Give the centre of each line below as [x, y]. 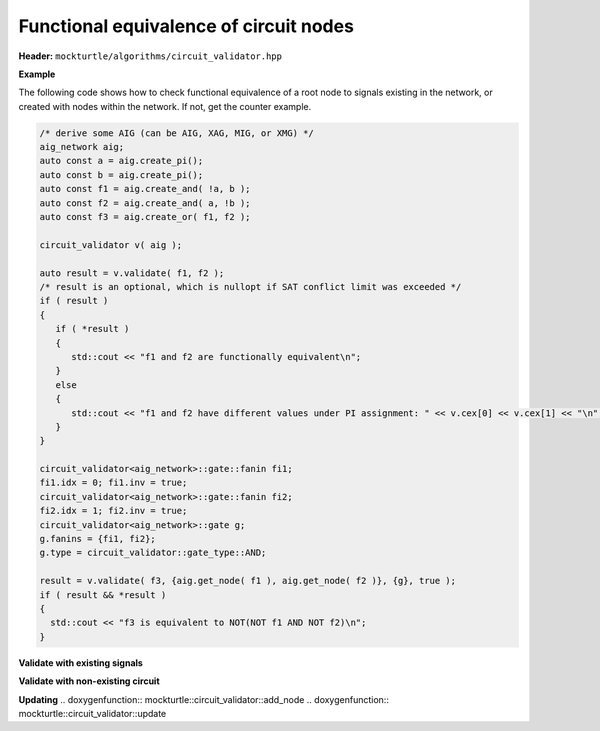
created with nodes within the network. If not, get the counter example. [165, 106]
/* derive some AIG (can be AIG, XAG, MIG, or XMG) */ [176, 133]
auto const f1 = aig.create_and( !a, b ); [145, 189]
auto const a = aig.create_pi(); [121, 161]
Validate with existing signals [81, 662]
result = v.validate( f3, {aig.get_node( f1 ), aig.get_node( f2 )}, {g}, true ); [248, 581]
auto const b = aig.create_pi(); [121, 174]
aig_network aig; [82, 147]
